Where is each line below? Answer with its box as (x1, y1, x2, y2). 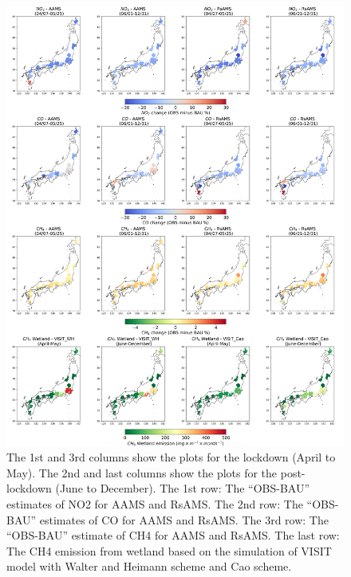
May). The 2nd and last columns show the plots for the (6, 464, 278, 481)
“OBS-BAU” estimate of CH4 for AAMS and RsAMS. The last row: (6, 527, 340, 544)
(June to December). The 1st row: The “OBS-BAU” (55, 480, 310, 497)
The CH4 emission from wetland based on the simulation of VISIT (6, 542, 332, 559)
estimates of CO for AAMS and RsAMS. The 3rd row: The (39, 511, 329, 528)
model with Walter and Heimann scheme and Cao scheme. (6, 558, 292, 575)
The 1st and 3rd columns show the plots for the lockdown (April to (6, 449, 336, 465)
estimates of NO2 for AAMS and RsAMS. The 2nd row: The (6, 496, 303, 512)
